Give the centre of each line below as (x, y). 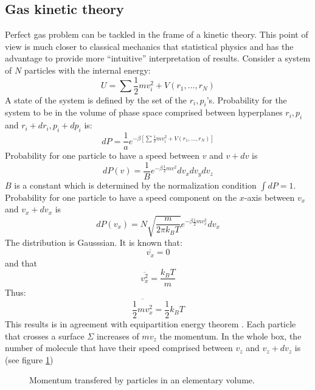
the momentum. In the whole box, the (230, 336)
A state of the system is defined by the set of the (96, 99)
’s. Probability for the (247, 99)
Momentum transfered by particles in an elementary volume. (142, 380)
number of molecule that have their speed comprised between (119, 348)
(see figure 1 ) (29, 359)
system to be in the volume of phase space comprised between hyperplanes (144, 112)
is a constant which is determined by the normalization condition (135, 185)
